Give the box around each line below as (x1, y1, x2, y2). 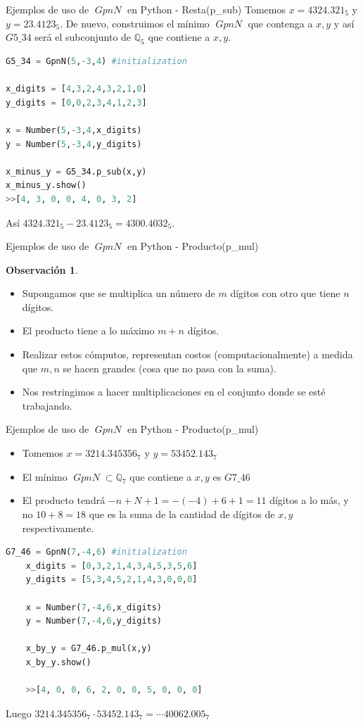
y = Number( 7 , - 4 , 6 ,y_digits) (25, 616, 163, 626)
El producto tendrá (22, 493, 106, 507)
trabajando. (22, 398, 72, 412)
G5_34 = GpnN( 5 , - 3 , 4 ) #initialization (6, 56, 187, 66)
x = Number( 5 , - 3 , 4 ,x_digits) (6, 125, 142, 135)
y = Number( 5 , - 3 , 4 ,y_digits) (6, 139, 142, 149)
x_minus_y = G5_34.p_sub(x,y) (6, 166, 147, 177)
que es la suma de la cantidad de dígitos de (89, 507, 275, 522)
